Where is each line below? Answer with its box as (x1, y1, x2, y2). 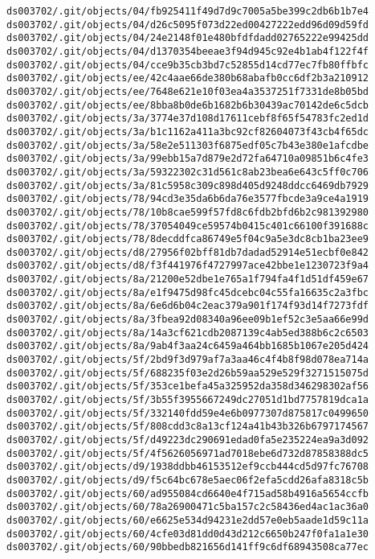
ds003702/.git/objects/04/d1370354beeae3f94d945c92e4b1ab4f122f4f (6, 45, 369, 57)
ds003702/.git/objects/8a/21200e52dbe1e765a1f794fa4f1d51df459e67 (6, 273, 369, 286)
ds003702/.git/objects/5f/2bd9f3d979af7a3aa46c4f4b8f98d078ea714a (6, 354, 369, 366)
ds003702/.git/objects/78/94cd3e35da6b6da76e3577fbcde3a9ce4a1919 (6, 193, 369, 205)
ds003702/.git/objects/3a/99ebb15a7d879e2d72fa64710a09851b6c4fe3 (6, 153, 369, 165)
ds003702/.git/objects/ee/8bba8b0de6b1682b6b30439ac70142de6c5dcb (6, 99, 369, 111)
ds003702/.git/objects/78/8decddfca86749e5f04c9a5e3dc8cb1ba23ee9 (6, 233, 369, 245)
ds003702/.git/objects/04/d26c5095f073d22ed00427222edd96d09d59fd (6, 18, 369, 31)
